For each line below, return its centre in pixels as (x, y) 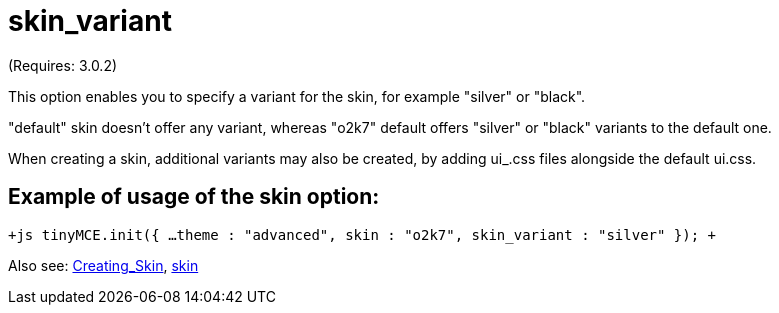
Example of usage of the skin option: (194, 197)
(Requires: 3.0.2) (63, 65)
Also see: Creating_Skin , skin (103, 265)
